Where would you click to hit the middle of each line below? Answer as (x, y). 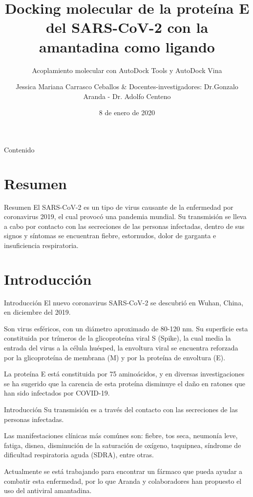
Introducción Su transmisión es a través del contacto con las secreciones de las (121, 410)
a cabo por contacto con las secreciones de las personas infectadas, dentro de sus (124, 226)
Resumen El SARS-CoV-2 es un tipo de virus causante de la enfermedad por (119, 207)
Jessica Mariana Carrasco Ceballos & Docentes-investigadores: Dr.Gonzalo (127, 87)
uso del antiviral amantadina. (48, 490)
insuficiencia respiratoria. (41, 245)
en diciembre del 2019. (37, 312)
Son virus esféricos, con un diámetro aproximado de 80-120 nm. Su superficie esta (126, 328)
